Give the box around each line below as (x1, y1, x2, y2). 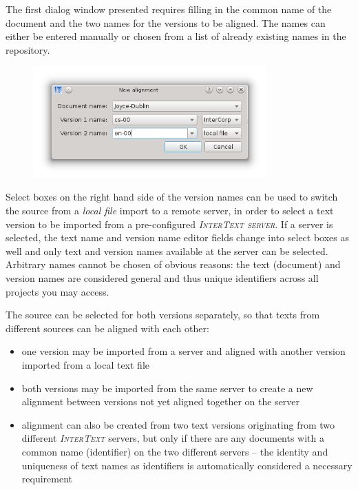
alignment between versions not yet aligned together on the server (21, 394, 300, 409)
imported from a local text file (21, 357, 149, 371)
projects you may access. (6, 284, 109, 298)
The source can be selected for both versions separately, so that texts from (6, 307, 320, 322)
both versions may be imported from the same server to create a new (21, 380, 313, 395)
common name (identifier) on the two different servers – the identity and (21, 444, 328, 458)
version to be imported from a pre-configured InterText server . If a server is (6, 216, 333, 231)
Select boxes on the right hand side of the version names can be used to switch (6, 190, 338, 204)
